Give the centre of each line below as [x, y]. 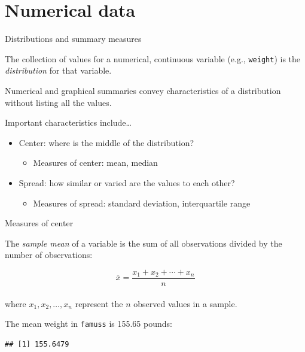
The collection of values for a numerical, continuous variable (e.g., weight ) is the [153, 58]
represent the [99, 303]
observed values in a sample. [185, 303]
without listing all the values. [58, 102]
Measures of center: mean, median [95, 163]
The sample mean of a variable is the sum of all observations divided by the [144, 243]
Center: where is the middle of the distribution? [106, 142]
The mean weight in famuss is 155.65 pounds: [89, 324]
